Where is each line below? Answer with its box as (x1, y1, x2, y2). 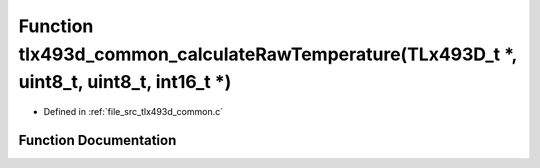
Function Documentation (18, 131, 177, 149)
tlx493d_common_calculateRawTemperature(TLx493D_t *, (18, 43, 518, 65)
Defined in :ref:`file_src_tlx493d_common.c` (43, 106, 224, 118)
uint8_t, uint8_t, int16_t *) (18, 71, 232, 94)
